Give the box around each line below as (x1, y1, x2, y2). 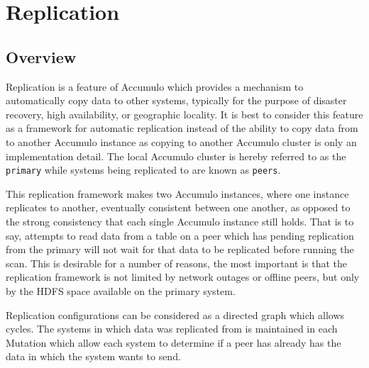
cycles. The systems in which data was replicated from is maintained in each (6, 321, 338, 336)
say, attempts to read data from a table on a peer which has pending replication (6, 228, 354, 242)
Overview (6, 45, 77, 67)
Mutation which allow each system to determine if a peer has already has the (6, 335, 341, 350)
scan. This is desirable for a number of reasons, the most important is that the (6, 255, 348, 270)
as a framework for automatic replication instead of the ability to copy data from (6, 121, 358, 135)
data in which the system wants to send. (6, 349, 181, 364)
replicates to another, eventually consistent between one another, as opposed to (6, 200, 351, 215)
